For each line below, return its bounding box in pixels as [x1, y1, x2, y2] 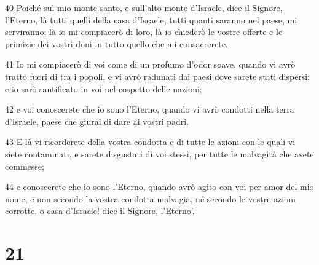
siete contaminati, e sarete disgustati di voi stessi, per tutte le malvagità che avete [5, 147, 314, 160]
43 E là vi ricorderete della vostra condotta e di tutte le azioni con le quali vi [5, 135, 296, 148]
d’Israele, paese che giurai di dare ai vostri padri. [5, 114, 189, 127]
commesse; [5, 159, 44, 172]
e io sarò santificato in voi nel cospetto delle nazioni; [5, 82, 202, 95]
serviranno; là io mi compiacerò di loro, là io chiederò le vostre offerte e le [5, 25, 283, 38]
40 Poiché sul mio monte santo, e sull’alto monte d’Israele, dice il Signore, [5, 1, 283, 14]
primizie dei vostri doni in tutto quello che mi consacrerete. [5, 37, 228, 50]
